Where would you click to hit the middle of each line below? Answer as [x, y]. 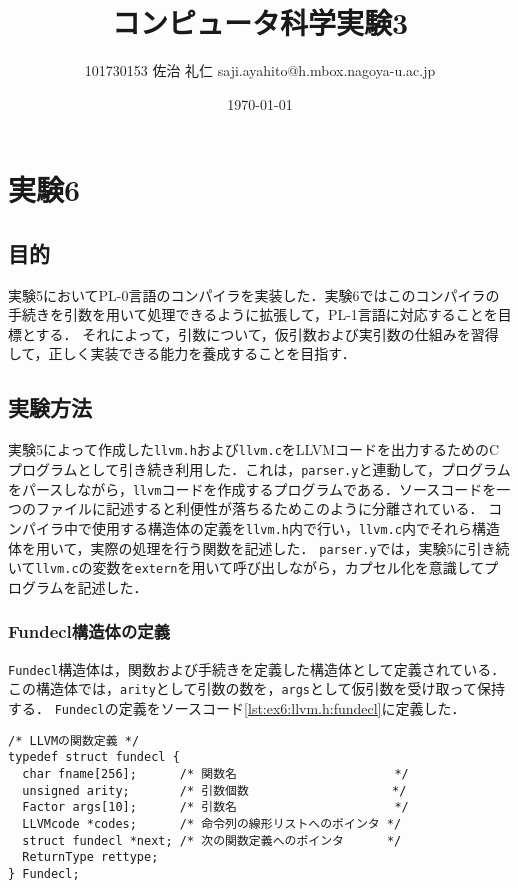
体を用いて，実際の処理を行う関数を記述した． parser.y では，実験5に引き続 [259, 547]
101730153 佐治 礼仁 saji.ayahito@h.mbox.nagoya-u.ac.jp [260, 70]
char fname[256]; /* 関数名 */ [215, 773]
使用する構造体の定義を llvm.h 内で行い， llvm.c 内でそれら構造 [295, 527]
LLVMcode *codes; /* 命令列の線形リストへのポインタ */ [212, 823]
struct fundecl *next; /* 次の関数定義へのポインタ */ [212, 840]
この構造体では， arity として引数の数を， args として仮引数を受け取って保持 [256, 688]
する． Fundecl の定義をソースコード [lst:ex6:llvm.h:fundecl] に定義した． [237, 707]
